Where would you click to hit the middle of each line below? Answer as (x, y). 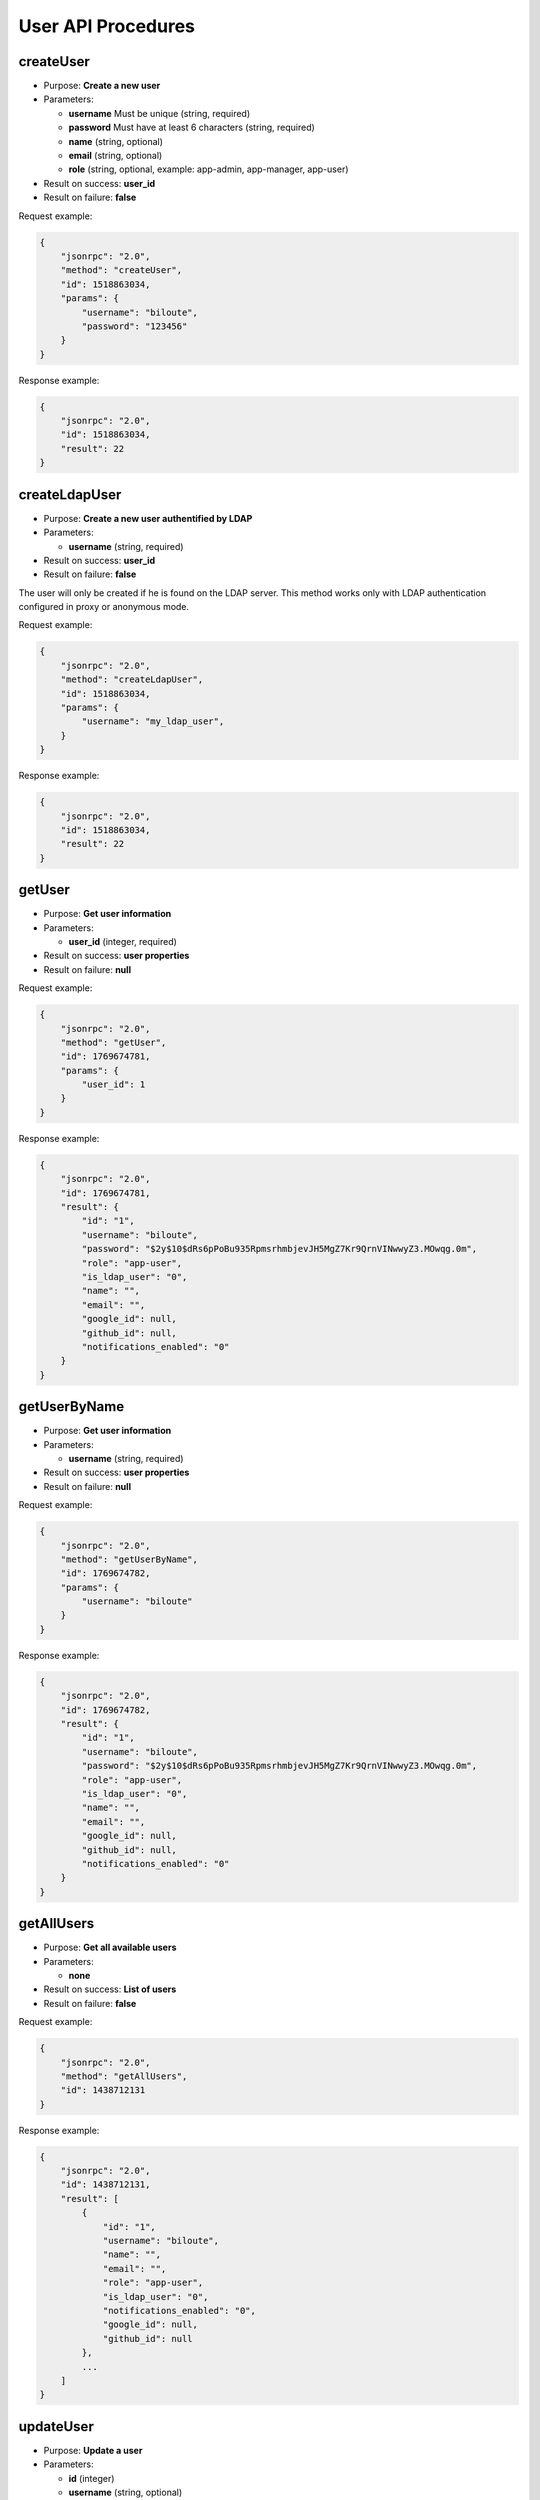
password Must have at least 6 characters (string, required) (191, 127)
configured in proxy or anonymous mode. (104, 607)
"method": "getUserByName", (129, 1559)
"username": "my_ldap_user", (153, 721)
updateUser (56, 2426)
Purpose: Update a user (93, 2450)
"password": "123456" (134, 326)
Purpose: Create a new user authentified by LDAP (148, 518)
